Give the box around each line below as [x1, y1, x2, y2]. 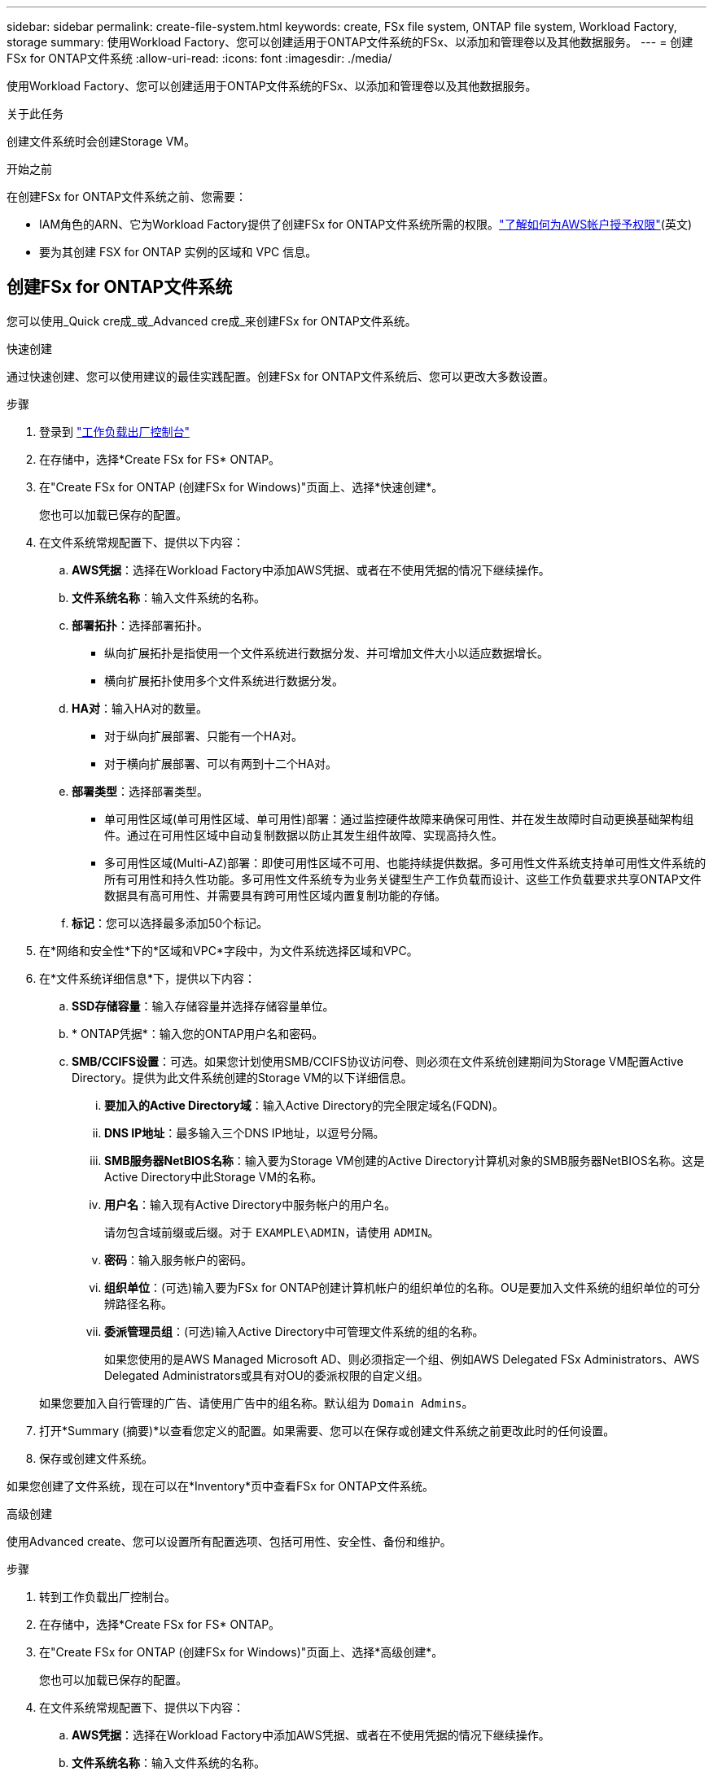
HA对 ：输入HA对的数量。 [72, 700, 208, 715]
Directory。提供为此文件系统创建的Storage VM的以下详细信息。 [72, 1070, 413, 1084]
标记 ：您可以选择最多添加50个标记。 [72, 915, 269, 930]
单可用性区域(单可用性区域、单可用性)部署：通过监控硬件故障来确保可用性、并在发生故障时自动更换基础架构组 [104, 811, 694, 826]
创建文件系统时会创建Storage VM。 [7, 134, 195, 148]
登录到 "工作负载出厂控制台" [39, 424, 190, 439]
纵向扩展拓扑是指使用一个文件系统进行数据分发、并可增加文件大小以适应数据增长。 [104, 645, 549, 660]
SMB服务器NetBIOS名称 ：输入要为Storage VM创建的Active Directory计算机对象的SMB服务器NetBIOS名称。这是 [104, 1153, 705, 1167]
